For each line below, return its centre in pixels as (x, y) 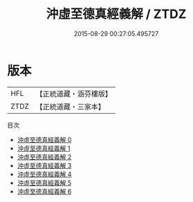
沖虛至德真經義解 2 (44, 156)
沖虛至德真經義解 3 (44, 165)
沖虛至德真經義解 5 (44, 183)
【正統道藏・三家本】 (71, 106)
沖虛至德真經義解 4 (44, 174)
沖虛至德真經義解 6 (44, 191)
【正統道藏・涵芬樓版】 (74, 94)
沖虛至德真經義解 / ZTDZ (116, 14)
